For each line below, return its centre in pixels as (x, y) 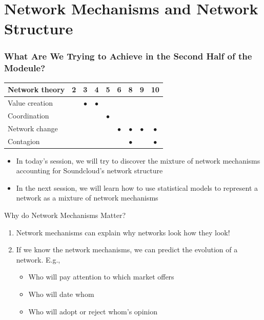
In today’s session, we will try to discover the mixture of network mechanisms (138, 160)
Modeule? (25, 68)
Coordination (28, 115)
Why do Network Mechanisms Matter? (65, 215)
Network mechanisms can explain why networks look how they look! (123, 232)
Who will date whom (61, 294)
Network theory (36, 89)
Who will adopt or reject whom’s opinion (93, 311)
